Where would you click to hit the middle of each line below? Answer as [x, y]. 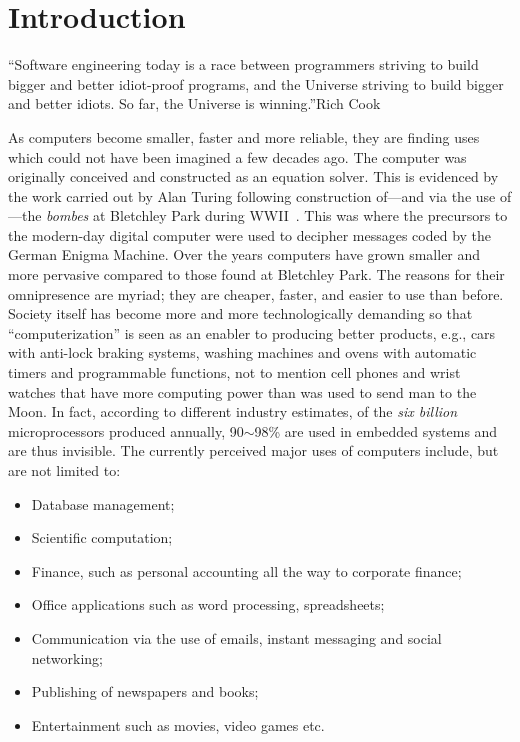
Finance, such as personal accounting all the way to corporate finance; [246, 570]
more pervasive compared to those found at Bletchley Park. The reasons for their [256, 274]
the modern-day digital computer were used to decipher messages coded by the [250, 234]
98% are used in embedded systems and [376, 430]
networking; [67, 657]
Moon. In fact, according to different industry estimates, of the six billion [233, 411]
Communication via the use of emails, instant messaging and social [236, 637]
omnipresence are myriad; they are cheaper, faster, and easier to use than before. [256, 293]
